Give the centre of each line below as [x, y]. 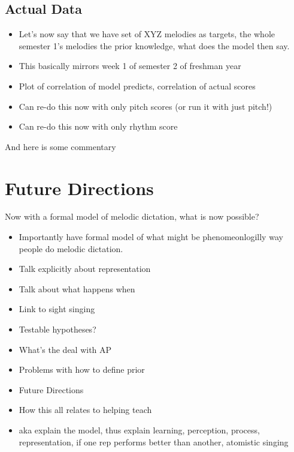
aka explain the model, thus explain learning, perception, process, [139, 430]
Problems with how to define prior [82, 369]
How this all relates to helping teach [85, 410]
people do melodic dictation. [71, 248]
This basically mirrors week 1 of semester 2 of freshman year [130, 66]
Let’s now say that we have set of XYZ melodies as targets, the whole [147, 34]
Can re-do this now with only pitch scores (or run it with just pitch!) [146, 106]
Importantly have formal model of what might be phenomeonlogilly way [151, 237]
